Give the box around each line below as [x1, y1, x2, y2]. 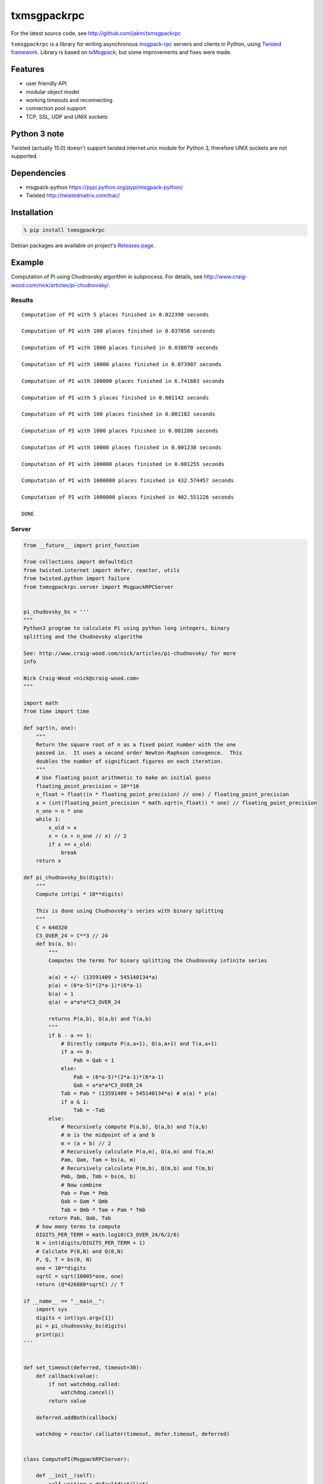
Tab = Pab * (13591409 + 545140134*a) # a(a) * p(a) [60, 1090, 218, 1097]
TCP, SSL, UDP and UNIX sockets [25, 113, 108, 120]
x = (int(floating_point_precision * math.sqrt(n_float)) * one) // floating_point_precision [36, 799, 317, 806]
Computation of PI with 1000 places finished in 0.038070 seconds [21, 344, 219, 351]
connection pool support [25, 104, 86, 112]
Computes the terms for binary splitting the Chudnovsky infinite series [48, 957, 268, 964]
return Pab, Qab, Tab [48, 1215, 111, 1222]
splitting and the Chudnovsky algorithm [23, 633, 142, 640]
